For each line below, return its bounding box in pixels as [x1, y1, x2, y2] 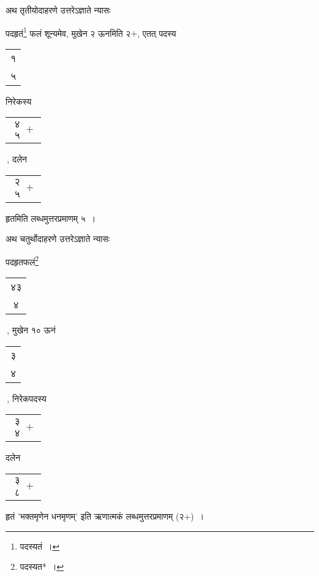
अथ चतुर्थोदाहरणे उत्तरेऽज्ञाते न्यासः [6, 232, 110, 245]
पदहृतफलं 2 [6, 253, 39, 268]
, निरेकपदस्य [7, 392, 47, 404]
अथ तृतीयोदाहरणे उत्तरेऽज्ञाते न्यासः [6, 4, 111, 16]
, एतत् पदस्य [137, 26, 176, 39]
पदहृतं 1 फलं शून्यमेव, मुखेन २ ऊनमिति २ [6, 25, 131, 39]
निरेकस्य [6, 94, 32, 107]
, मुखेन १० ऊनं [7, 323, 56, 336]
